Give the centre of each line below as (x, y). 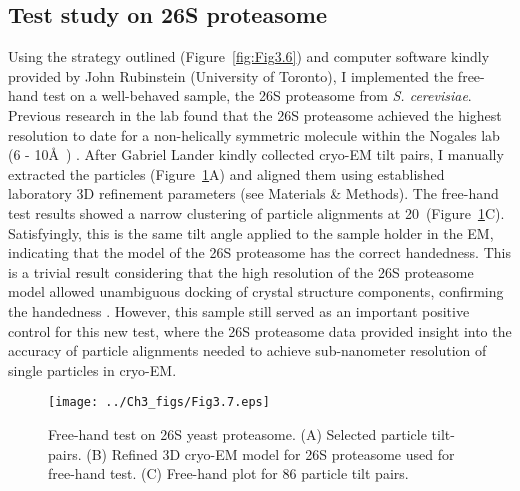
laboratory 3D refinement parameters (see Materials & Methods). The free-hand (253, 193)
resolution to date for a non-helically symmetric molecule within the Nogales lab (254, 134)
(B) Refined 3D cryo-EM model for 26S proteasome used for (270, 453)
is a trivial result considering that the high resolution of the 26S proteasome (241, 271)
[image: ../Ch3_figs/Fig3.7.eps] (159, 402)
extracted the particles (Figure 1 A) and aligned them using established (226, 173)
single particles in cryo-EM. (92, 369)
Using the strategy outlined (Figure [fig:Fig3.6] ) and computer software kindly (249, 56)
